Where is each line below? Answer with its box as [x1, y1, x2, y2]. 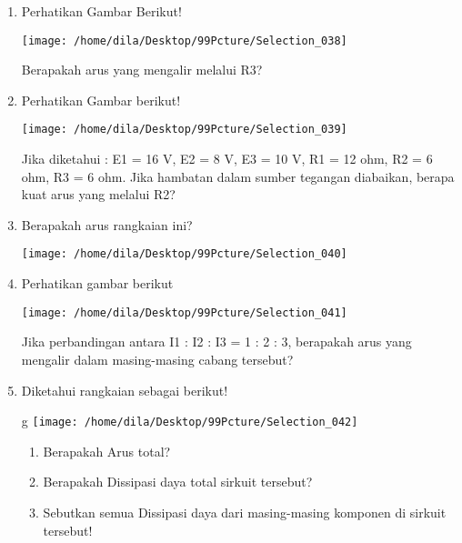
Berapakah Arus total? [43, 441, 171, 460]
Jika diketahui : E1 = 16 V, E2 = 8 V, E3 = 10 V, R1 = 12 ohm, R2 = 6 [21, 149, 433, 168]
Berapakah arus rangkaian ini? [21, 215, 193, 234]
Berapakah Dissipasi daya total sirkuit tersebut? [43, 472, 313, 491]
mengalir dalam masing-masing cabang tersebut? [21, 349, 294, 368]
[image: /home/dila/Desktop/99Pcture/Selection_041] [21, 306, 347, 319]
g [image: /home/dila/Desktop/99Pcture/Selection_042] [21, 411, 358, 430]
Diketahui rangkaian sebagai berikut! [21, 380, 228, 399]
